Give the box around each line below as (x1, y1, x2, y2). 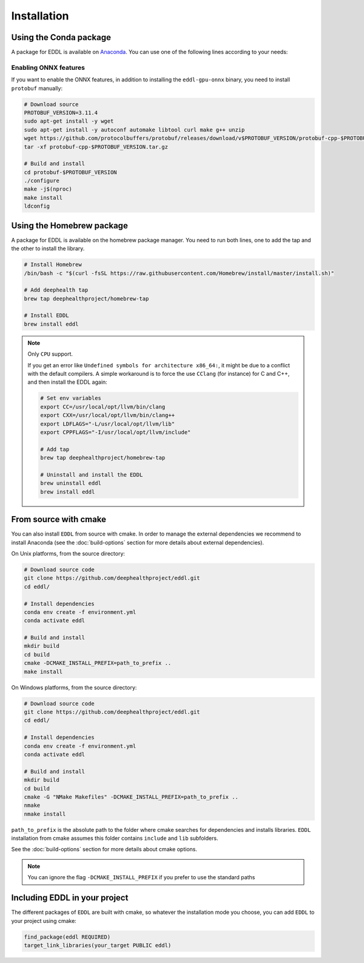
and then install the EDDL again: (27, 378, 107, 386)
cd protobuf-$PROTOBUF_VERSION (24, 169, 118, 175)
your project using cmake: (11, 917, 77, 924)
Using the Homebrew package (11, 220, 129, 231)
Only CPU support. (27, 350, 73, 358)
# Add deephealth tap (24, 287, 89, 294)
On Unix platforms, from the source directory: (11, 550, 126, 557)
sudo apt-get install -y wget (24, 118, 114, 124)
